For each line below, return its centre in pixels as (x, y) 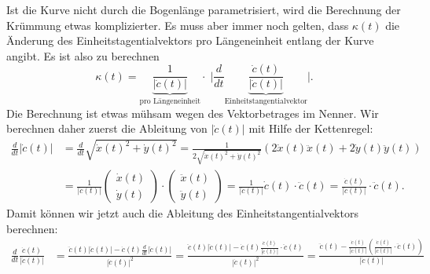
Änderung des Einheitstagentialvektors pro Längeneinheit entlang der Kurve (190, 40)
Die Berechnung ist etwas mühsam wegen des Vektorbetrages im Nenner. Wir (193, 113)
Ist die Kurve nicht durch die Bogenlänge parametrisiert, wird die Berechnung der (204, 9)
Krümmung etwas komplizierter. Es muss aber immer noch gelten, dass (178, 25)
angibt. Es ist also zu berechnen (83, 55)
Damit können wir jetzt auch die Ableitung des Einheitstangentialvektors (182, 213)
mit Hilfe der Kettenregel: (311, 128)
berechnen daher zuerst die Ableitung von (107, 128)
